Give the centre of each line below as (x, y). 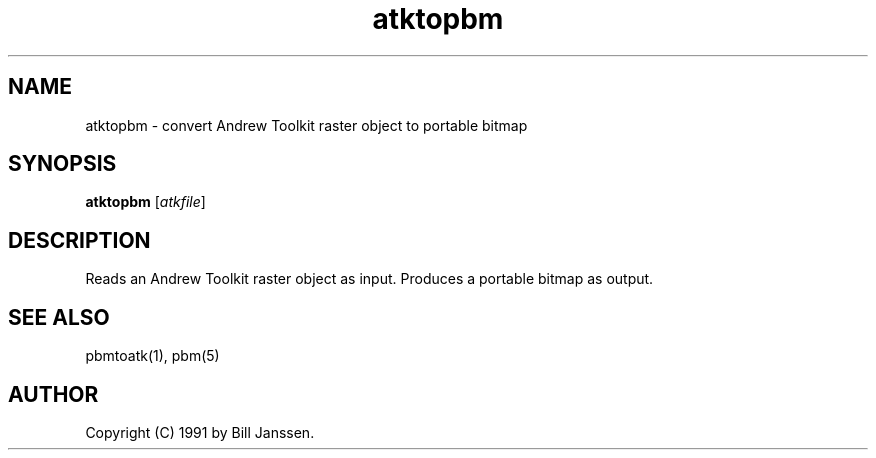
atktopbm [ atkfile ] (145, 202)
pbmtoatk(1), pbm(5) (152, 356)
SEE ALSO (59, 317)
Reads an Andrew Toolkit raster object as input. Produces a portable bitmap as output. (369, 279)
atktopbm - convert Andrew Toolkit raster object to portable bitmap (306, 125)
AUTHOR (53, 394)
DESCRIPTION (79, 240)
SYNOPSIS (62, 164)
